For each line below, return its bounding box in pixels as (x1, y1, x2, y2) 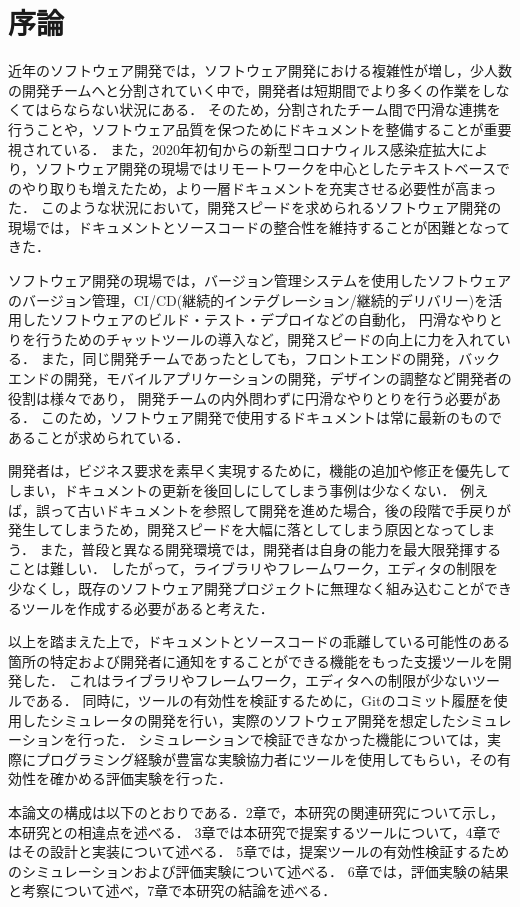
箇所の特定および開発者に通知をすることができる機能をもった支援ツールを (8, 650, 498, 671)
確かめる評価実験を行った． (49, 768, 232, 789)
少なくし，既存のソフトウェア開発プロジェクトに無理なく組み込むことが (8, 577, 484, 598)
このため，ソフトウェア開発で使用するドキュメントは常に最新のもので (40, 407, 502, 428)
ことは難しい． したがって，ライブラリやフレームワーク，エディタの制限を (8, 558, 499, 579)
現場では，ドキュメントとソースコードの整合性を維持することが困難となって (8, 216, 511, 237)
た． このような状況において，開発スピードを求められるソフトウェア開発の (8, 197, 502, 218)
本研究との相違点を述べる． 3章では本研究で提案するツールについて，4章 (8, 821, 487, 842)
